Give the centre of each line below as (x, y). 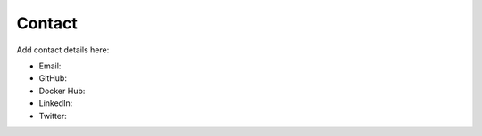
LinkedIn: (56, 103)
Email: (50, 66)
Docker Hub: (62, 91)
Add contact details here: (63, 50)
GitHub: (53, 78)
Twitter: (53, 116)
